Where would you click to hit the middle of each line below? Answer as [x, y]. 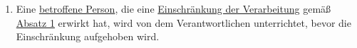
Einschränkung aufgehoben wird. [88, 36]
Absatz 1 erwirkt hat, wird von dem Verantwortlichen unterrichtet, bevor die [183, 22]
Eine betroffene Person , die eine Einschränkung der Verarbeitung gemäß [174, 8]
